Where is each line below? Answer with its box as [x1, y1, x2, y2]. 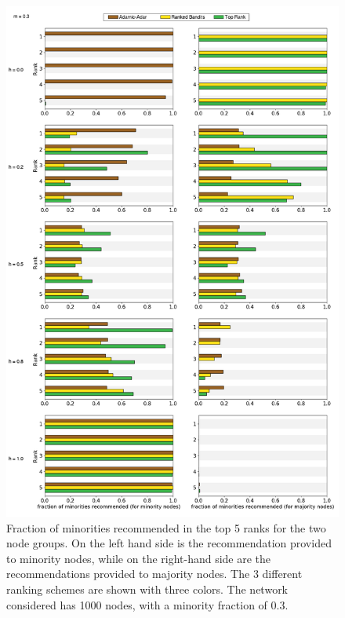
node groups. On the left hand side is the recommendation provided [6, 535, 332, 551]
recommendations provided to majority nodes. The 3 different [6, 565, 303, 582]
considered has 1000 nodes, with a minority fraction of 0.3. [6, 596, 289, 613]
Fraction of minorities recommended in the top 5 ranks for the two [6, 519, 326, 536]
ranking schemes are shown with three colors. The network [6, 580, 289, 597]
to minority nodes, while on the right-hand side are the [6, 550, 271, 566]
